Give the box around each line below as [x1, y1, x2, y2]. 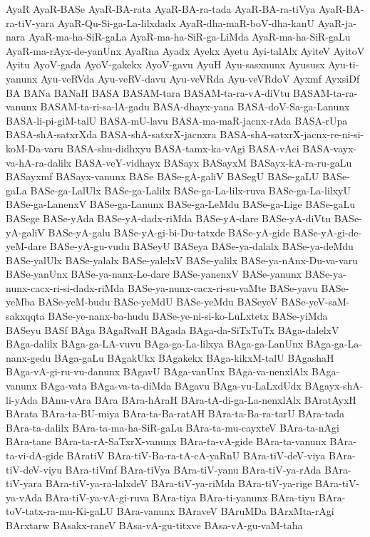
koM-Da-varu [6, 140, 63, 155]
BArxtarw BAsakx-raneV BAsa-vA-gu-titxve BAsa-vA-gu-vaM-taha [6, 517, 303, 532]
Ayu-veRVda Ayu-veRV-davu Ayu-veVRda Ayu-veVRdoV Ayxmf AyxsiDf [41, 71, 360, 85]
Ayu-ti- [328, 57, 359, 72]
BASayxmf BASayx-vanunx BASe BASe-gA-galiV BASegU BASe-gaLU [6, 169, 319, 184]
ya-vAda [6, 489, 42, 504]
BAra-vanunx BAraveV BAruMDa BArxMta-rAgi [116, 504, 334, 518]
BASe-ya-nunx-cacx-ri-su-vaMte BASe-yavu [127, 280, 318, 295]
